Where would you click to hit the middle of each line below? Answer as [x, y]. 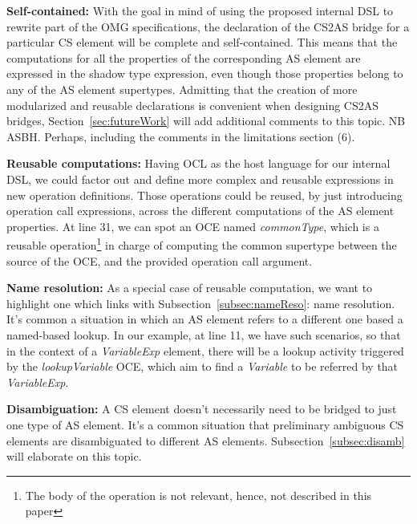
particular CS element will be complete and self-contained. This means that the [202, 42]
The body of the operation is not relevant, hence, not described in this [198, 495]
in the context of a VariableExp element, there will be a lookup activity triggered [205, 350]
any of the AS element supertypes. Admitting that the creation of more [182, 89]
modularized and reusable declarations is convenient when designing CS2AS [193, 105]
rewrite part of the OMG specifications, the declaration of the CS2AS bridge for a [208, 26]
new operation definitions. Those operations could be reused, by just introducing [204, 195]
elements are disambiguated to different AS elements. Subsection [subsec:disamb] [206, 440]
